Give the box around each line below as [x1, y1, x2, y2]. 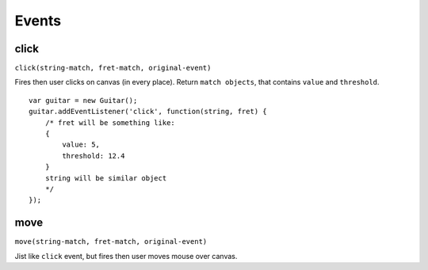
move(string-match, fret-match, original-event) [14, 238, 208, 246]
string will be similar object [44, 173, 167, 182]
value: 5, [62, 140, 101, 150]
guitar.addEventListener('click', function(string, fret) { [29, 107, 267, 116]
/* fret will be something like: [44, 118, 176, 127]
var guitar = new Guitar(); [29, 96, 138, 105]
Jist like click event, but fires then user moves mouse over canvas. [14, 251, 238, 260]
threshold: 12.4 [62, 151, 125, 160]
